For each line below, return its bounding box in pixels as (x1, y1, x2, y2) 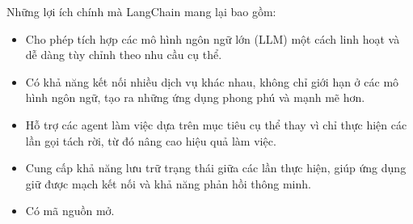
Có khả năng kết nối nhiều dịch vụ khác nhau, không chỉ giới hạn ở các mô (25, 73, 399, 90)
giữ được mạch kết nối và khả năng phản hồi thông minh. (25, 175, 311, 192)
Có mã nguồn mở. (25, 202, 115, 219)
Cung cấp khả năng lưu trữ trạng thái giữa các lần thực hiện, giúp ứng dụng (25, 159, 407, 176)
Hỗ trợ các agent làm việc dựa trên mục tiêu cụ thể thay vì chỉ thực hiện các (25, 116, 407, 133)
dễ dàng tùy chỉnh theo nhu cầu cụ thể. (25, 46, 222, 63)
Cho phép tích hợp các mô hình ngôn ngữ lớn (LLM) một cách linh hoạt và (25, 30, 400, 47)
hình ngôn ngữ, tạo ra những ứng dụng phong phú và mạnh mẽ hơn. (25, 89, 365, 106)
